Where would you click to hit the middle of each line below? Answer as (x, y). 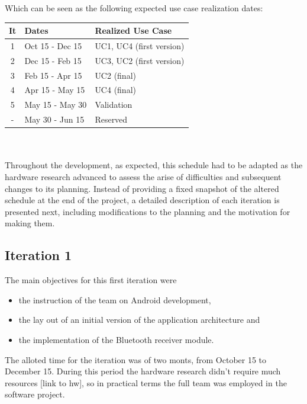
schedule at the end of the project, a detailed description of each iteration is (142, 200)
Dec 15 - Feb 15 (53, 60)
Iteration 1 (38, 255)
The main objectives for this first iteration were (91, 280)
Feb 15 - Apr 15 (53, 75)
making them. (30, 223)
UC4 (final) (115, 90)
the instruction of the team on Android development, (115, 299)
